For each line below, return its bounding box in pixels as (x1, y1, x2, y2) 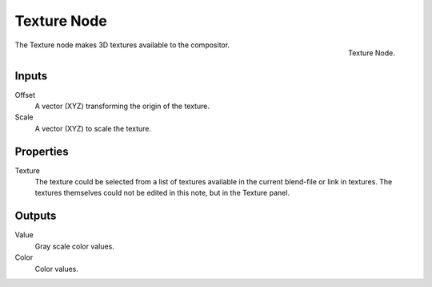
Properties (14, 144, 69, 158)
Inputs (14, 69, 48, 83)
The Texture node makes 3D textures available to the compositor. (14, 40, 230, 50)
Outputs (14, 209, 57, 223)
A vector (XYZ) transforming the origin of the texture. (34, 101, 210, 111)
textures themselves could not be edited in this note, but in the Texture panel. (34, 188, 290, 198)
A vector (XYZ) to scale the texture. (34, 123, 152, 133)
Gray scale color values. (34, 241, 115, 251)
